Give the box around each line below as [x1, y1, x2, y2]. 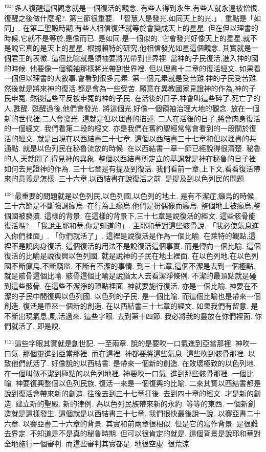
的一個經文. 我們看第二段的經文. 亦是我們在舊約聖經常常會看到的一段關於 [4, 123, 250, 134]
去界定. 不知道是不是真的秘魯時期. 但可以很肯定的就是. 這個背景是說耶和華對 [4, 428, 261, 439]
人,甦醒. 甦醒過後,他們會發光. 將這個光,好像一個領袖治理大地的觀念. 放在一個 [4, 102, 260, 113]
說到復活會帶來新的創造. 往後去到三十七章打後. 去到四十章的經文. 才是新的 [4, 388, 254, 398]
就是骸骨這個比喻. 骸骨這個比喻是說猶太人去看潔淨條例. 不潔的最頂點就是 [4, 270, 250, 281]
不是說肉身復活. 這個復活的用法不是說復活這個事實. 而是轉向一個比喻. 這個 [11, 240, 261, 251]
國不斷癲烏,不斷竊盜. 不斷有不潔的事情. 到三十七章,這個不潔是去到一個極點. [4, 260, 255, 271]
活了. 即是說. [18, 320, 61, 331]
